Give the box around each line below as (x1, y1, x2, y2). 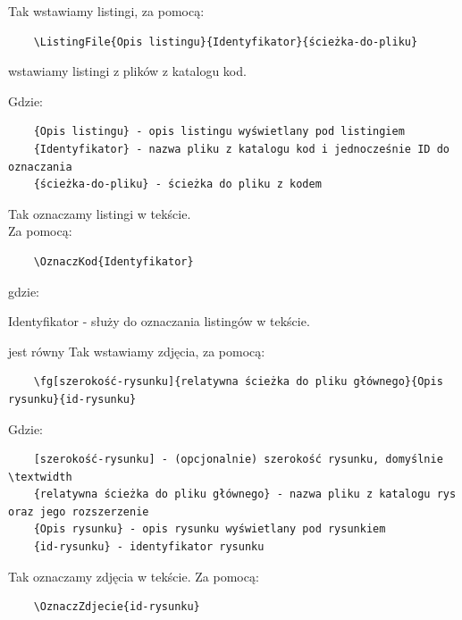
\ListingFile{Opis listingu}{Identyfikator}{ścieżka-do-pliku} (33, 35, 418, 48)
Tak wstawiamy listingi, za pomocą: (8, 2, 205, 20)
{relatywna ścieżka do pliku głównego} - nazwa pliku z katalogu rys (33, 488, 457, 501)
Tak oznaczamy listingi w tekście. (8, 204, 191, 222)
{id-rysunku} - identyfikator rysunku (33, 540, 265, 554)
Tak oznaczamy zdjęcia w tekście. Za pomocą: (8, 566, 259, 585)
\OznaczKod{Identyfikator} (33, 255, 194, 268)
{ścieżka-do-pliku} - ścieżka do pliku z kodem (33, 178, 322, 191)
